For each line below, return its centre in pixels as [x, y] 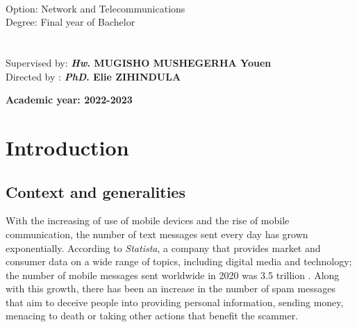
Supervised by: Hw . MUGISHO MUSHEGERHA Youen [139, 62]
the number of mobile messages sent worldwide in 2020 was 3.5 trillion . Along [173, 275]
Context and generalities [96, 191]
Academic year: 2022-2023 [69, 100]
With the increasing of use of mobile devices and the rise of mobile [148, 220]
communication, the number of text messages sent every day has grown [157, 234]
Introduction [67, 147]
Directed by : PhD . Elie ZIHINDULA [93, 76]
